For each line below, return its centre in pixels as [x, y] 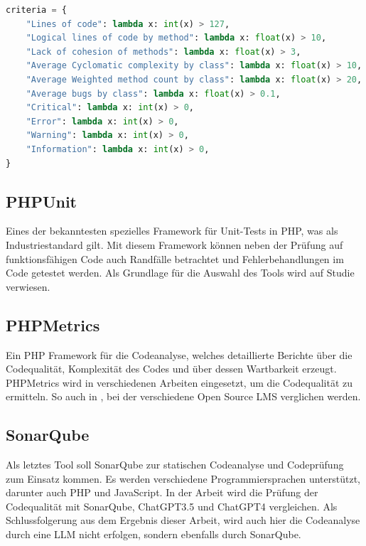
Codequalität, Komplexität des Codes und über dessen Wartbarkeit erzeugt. [171, 369]
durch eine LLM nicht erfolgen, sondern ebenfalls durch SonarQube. [154, 534]
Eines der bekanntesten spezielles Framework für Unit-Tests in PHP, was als [172, 231]
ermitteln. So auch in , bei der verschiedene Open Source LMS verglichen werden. [183, 396]
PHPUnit [42, 201]
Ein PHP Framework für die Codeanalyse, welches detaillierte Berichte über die [179, 354]
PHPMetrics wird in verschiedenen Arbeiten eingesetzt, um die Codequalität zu [179, 382]
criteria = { [36, 10]
